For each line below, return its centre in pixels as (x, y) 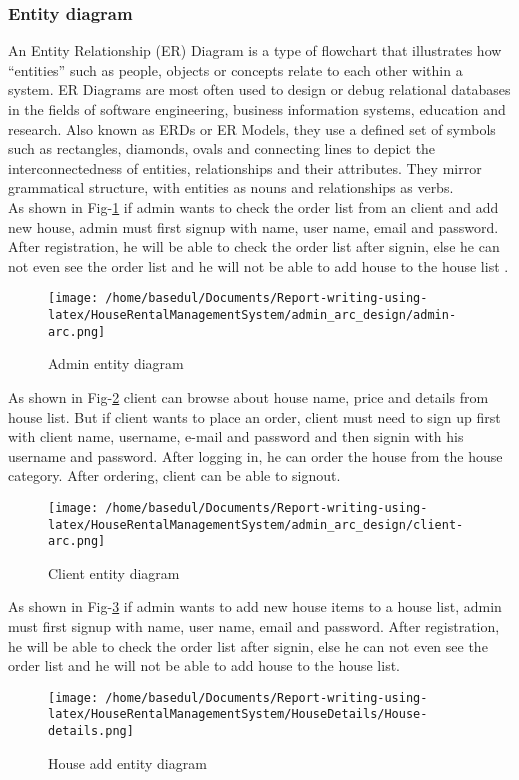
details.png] (91, 731)
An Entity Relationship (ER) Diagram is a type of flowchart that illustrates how (255, 50)
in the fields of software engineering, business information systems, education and (257, 109)
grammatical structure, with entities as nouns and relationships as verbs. (231, 187)
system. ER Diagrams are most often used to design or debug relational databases (259, 89)
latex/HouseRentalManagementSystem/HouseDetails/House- (238, 714)
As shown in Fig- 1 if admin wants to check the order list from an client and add (253, 206)
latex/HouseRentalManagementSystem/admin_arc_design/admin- (252, 315)
